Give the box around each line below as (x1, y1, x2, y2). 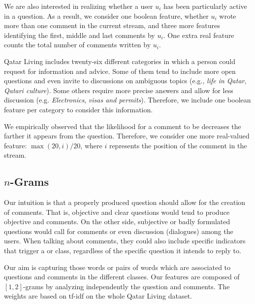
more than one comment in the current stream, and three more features (4, 20, 220, 31)
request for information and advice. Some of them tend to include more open (4, 66, 236, 76)
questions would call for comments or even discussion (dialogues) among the (4, 226, 233, 236)
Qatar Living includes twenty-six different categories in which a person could (4, 56, 236, 66)
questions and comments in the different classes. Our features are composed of (4, 271, 240, 282)
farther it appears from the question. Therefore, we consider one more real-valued (4, 131, 250, 141)
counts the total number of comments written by (4, 39, 151, 50)
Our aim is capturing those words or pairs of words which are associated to (4, 262, 231, 272)
